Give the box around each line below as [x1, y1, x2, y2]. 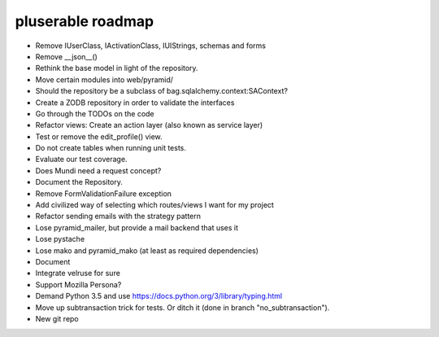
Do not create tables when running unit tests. [35, 143, 187, 153]
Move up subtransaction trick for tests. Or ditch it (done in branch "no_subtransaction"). [35, 302, 330, 313]
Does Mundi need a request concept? [35, 165, 162, 175]
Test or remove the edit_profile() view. [35, 131, 163, 142]
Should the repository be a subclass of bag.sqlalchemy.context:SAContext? [35, 86, 289, 96]
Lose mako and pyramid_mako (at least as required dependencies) [35, 245, 259, 256]
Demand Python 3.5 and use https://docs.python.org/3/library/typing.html [35, 291, 283, 301]
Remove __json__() [35, 51, 98, 61]
